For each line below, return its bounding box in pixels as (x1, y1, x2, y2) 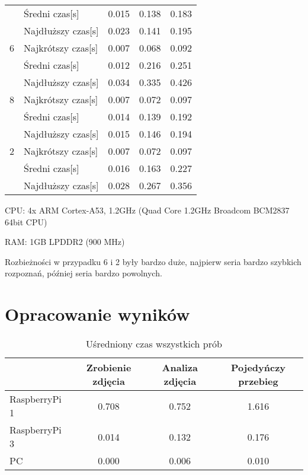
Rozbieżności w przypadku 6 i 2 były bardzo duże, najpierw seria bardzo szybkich (5, 255, 301, 267)
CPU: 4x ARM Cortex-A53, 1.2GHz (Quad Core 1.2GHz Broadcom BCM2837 (5, 204, 290, 216)
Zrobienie (86, 361, 131, 375)
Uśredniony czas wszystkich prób (86, 337, 222, 351)
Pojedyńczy (231, 361, 286, 375)
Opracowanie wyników (5, 302, 190, 326)
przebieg (238, 374, 278, 388)
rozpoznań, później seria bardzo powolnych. (5, 267, 162, 279)
